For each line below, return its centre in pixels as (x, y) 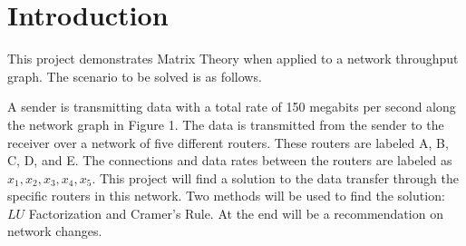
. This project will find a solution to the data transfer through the (275, 177)
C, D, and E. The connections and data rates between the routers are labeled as (230, 160)
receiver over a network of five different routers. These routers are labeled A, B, (228, 142)
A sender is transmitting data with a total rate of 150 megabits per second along (232, 107)
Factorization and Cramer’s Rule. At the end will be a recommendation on (236, 213)
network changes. (55, 231)
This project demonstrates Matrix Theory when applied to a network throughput (233, 59)
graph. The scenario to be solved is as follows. (135, 76)
